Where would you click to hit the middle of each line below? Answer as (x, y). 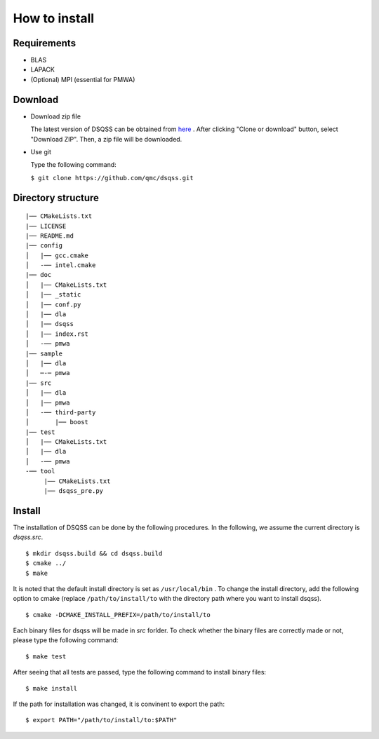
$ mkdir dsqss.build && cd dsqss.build (94, 553)
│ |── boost (57, 422)
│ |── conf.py (53, 304)
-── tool (40, 471)
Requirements (45, 43)
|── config (44, 246)
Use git (41, 151)
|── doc (39, 275)
